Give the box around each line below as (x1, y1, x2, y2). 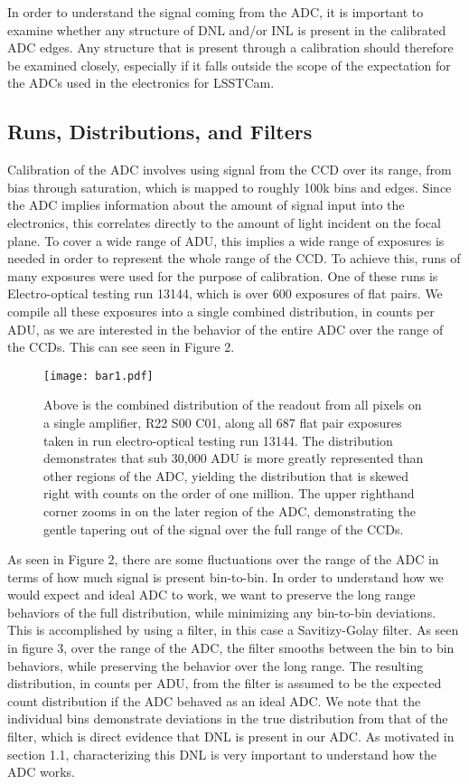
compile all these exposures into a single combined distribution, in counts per (7, 301, 435, 320)
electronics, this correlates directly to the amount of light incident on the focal (7, 213, 441, 231)
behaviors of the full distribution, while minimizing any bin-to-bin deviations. (7, 602, 436, 621)
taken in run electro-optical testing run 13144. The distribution (43, 430, 393, 449)
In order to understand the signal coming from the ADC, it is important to (7, 3, 424, 21)
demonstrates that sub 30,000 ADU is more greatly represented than (43, 449, 424, 468)
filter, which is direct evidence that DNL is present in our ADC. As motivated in (7, 727, 455, 746)
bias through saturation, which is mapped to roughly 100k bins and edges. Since (7, 177, 452, 196)
